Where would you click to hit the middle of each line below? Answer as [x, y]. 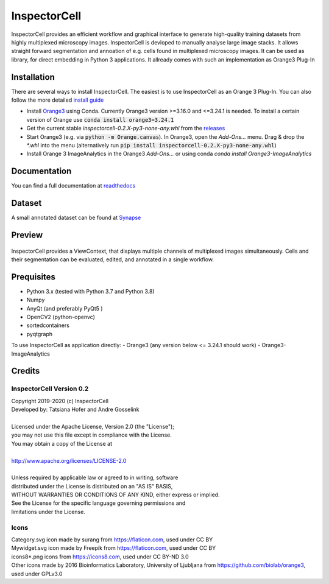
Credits [26, 371]
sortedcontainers [48, 325]
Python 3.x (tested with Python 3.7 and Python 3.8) [90, 291]
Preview [27, 235]
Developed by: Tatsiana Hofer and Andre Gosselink [75, 410]
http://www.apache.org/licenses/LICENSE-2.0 [69, 460]
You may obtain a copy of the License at [62, 443]
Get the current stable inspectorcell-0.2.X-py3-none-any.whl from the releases [126, 128]
